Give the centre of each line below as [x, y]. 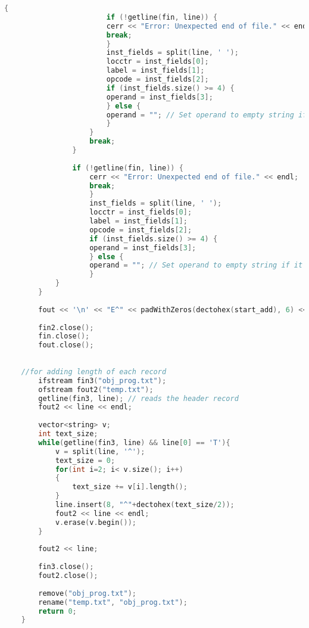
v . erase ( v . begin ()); [96, 522]
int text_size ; [68, 434]
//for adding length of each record [94, 371]
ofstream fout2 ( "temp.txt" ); [96, 389]
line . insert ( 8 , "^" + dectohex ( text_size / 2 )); [145, 505]
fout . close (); [66, 345]
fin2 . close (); [66, 327]
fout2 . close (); [68, 576]
